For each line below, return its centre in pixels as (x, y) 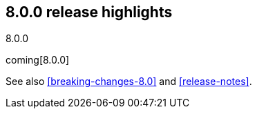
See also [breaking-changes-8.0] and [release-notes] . (129, 82)
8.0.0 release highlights (89, 12)
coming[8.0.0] (38, 60)
